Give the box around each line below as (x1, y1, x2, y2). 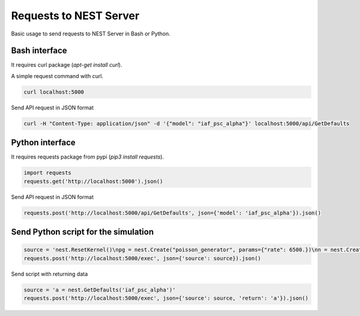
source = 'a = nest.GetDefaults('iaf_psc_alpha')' (23, 286, 176, 293)
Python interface (11, 138, 76, 148)
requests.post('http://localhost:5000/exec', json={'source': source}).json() (23, 255, 261, 261)
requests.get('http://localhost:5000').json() (23, 178, 163, 184)
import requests (23, 169, 72, 177)
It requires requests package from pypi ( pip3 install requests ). (11, 153, 164, 160)
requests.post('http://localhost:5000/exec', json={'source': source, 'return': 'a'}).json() (23, 294, 309, 302)
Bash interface (11, 46, 67, 56)
